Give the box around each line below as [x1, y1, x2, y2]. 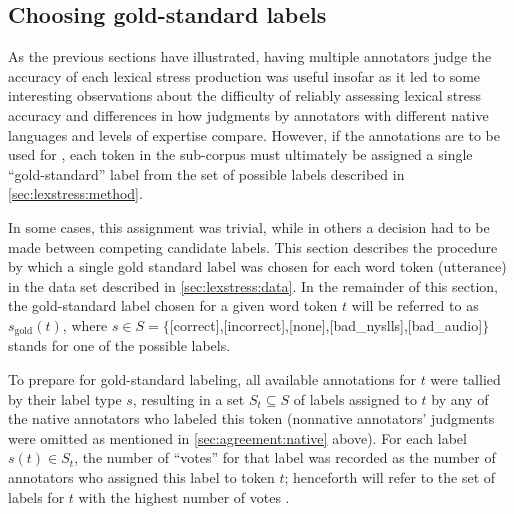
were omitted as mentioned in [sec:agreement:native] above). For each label [8, 427, 467, 448]
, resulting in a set [132, 388, 245, 409]
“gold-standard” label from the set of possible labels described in [8, 163, 405, 184]
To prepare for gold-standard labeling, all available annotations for [8, 368, 416, 389]
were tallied [430, 368, 501, 389]
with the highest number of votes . [78, 486, 290, 507]
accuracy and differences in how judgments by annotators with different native [8, 104, 489, 125]
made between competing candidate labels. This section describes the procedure [8, 236, 498, 257]
